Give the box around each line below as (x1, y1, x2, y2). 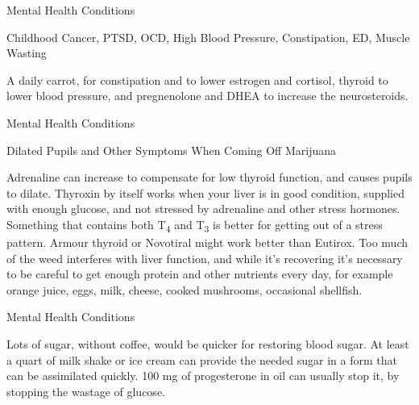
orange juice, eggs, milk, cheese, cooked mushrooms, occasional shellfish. (6, 281, 363, 298)
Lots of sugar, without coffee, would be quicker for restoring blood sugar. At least (6, 336, 409, 353)
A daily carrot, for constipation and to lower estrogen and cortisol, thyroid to (6, 71, 388, 88)
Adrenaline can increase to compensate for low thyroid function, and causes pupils (6, 169, 413, 186)
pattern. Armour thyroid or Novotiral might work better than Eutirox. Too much (6, 234, 408, 251)
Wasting (6, 44, 47, 61)
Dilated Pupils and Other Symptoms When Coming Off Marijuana (6, 141, 337, 158)
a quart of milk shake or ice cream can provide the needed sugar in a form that (6, 351, 397, 368)
